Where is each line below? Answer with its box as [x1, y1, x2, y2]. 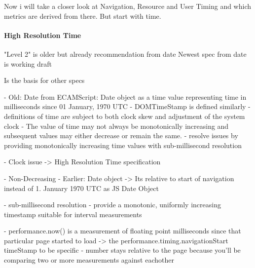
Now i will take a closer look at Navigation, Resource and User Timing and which [4, 1, 252, 11]
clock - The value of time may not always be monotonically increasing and [4, 120, 229, 131]
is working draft [4, 58, 52, 69]
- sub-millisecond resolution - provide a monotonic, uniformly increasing [4, 199, 221, 210]
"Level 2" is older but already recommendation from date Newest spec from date [4, 48, 247, 59]
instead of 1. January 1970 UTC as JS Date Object [4, 183, 159, 193]
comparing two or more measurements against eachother [4, 255, 174, 265]
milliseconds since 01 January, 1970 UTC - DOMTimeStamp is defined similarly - [4, 101, 251, 112]
